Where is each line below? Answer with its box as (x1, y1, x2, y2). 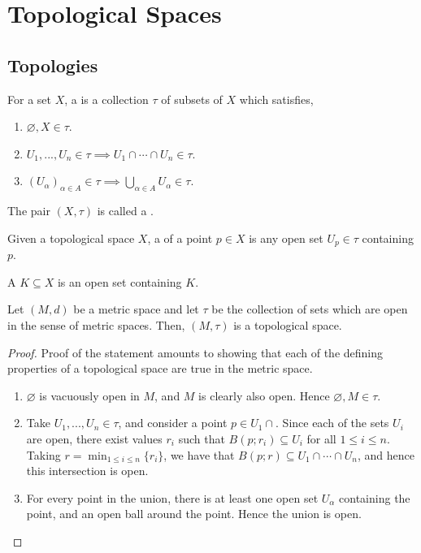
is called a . (97, 202, 154, 219)
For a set (7, 90, 51, 107)
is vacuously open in (39, 387, 140, 404)
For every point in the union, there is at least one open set (26, 489, 319, 506)
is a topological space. (233, 316, 342, 333)
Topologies (7, 52, 98, 77)
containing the (339, 489, 410, 506)
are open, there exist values (26, 430, 163, 447)
